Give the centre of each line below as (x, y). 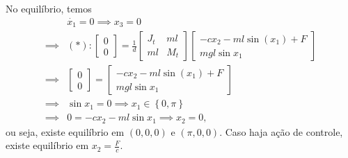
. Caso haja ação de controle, (281, 131)
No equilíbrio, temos (49, 8)
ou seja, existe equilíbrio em (65, 131)
